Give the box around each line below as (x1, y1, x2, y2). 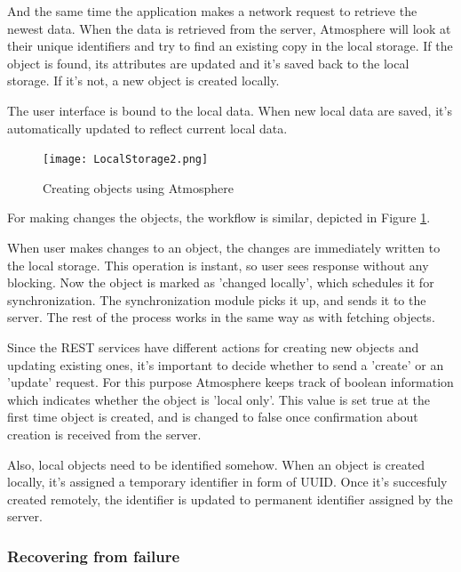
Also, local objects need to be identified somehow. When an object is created (7, 455, 425, 473)
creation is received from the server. (7, 424, 202, 443)
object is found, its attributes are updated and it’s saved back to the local (7, 53, 409, 72)
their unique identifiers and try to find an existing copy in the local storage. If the (7, 36, 453, 55)
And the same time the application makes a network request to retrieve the (7, 2, 417, 20)
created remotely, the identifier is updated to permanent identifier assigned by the (7, 489, 453, 508)
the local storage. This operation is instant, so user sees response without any (7, 255, 429, 274)
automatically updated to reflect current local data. (7, 118, 288, 137)
